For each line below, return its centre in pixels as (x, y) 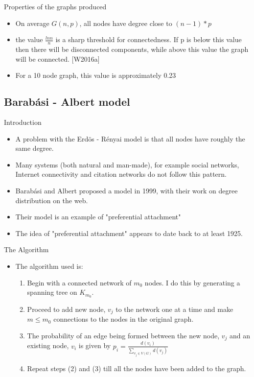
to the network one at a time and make (174, 309)
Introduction (23, 122)
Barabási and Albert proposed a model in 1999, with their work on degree (127, 190)
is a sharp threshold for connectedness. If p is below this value (149, 39)
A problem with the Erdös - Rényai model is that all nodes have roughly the (130, 138)
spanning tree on (52, 292)
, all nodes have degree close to (126, 23)
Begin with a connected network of (79, 282)
